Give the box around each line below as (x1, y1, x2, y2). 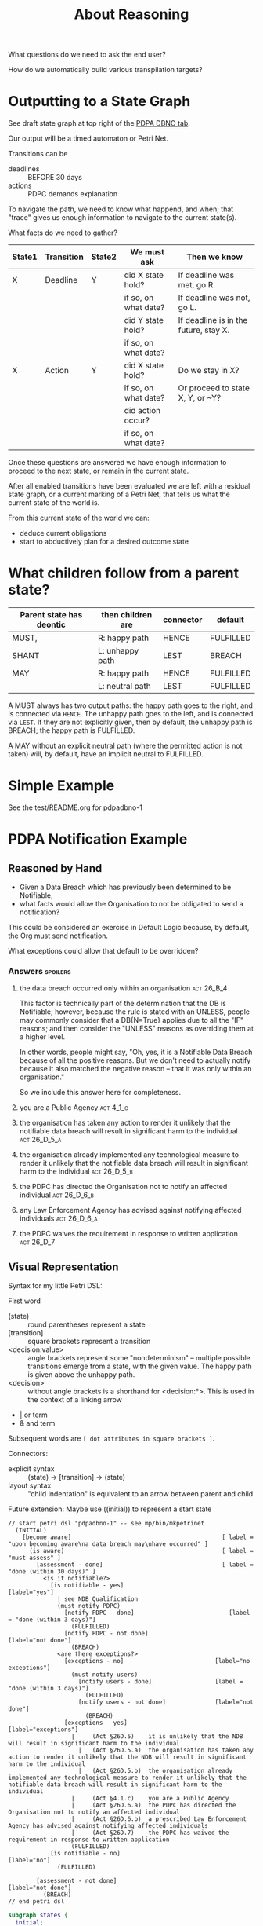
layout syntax (8, 1481, 52, 1490)
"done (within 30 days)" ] (8, 1568, 96, 1576)
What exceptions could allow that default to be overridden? (8, 947, 199, 955)
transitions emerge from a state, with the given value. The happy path (27, 1361, 252, 1371)
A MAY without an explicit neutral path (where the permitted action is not (8, 741, 243, 751)
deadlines (8, 164, 40, 174)
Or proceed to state (178, 383, 250, 394)
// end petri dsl (8, 1898, 65, 1906)
